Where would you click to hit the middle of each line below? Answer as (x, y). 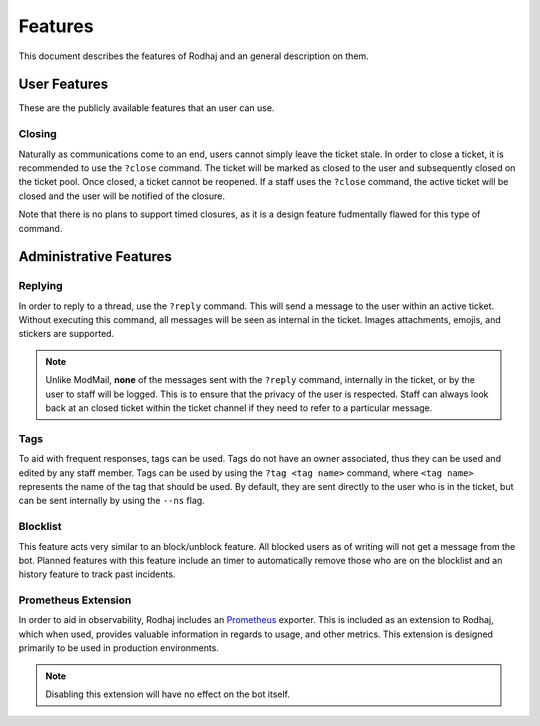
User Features (63, 84)
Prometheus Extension (75, 600)
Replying (41, 286)
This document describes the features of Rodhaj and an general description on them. (193, 56)
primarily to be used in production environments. (119, 648)
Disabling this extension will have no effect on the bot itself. (167, 694)
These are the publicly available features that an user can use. (146, 108)
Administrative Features (95, 256)
